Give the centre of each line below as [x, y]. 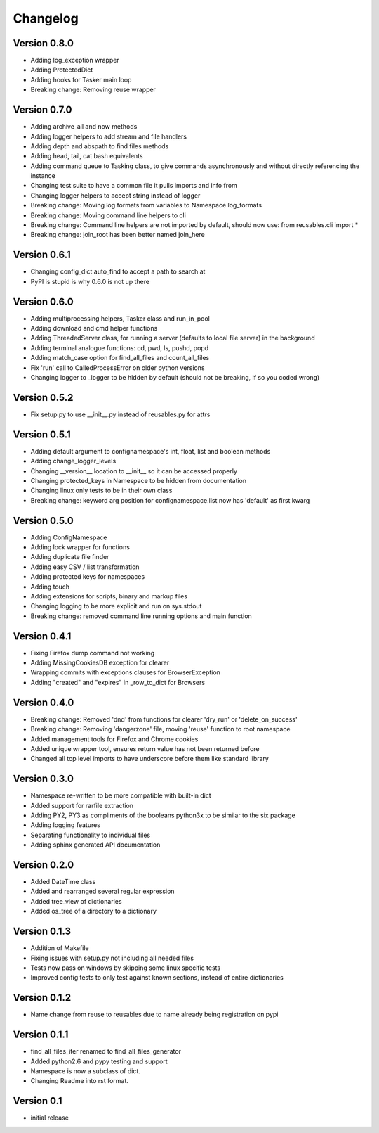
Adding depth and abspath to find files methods [100, 146]
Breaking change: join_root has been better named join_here [118, 235]
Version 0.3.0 [43, 779]
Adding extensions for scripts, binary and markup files [109, 596]
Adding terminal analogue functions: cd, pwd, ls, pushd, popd [120, 347]
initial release [50, 1118]
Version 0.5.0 [43, 520]
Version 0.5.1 [42, 434]
